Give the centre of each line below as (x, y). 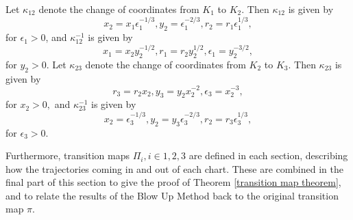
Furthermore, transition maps (68, 155)
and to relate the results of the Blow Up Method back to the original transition (172, 195)
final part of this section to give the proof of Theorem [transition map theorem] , (173, 182)
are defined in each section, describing (268, 155)
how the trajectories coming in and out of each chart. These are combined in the (174, 168)
